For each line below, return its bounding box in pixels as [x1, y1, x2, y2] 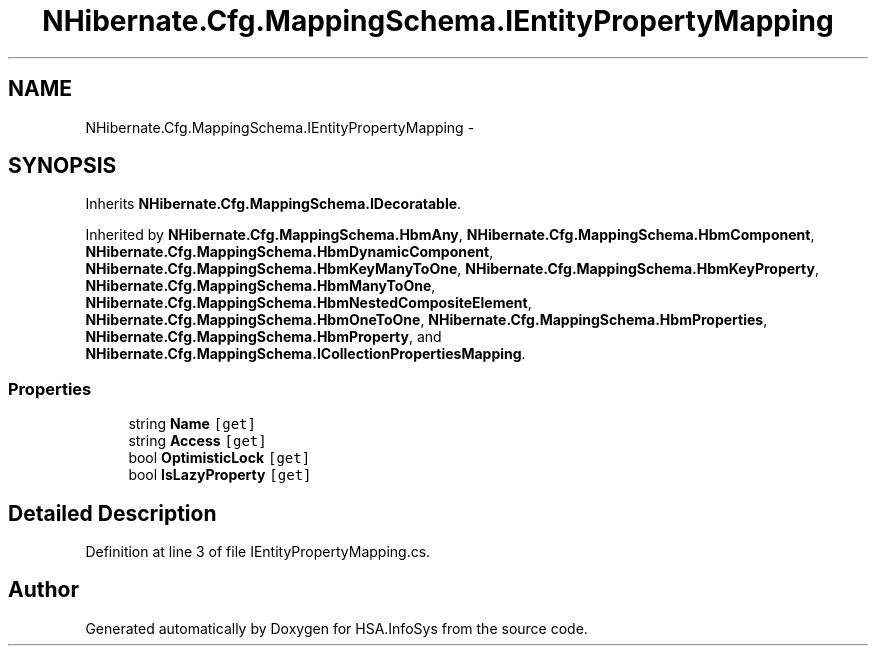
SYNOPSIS [8, 153, 117, 179]
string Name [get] [128, 415, 256, 433]
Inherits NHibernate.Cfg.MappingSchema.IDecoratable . [85, 195, 462, 213]
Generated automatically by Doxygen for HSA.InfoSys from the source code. [85, 619, 588, 637]
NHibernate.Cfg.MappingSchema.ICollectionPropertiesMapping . [85, 345, 526, 363]
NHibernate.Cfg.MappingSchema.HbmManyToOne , [85, 277, 436, 295]
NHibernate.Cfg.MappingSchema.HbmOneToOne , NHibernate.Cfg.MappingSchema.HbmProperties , [85, 311, 768, 329]
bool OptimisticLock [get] [128, 449, 311, 467]
